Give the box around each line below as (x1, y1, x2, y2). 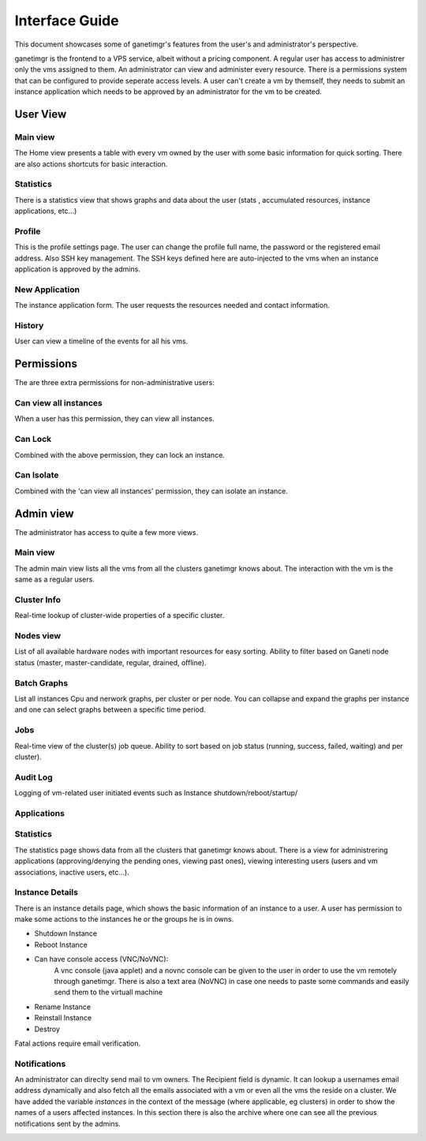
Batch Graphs (14, 677, 69, 688)
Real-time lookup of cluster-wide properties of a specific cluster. (14, 611, 225, 620)
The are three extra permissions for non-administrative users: (14, 378, 215, 387)
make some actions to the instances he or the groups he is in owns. (14, 915, 234, 924)
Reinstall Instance (34, 1013, 92, 1023)
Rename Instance (34, 1002, 91, 1012)
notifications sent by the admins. (14, 1119, 121, 1128)
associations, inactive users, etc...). (14, 867, 129, 877)
